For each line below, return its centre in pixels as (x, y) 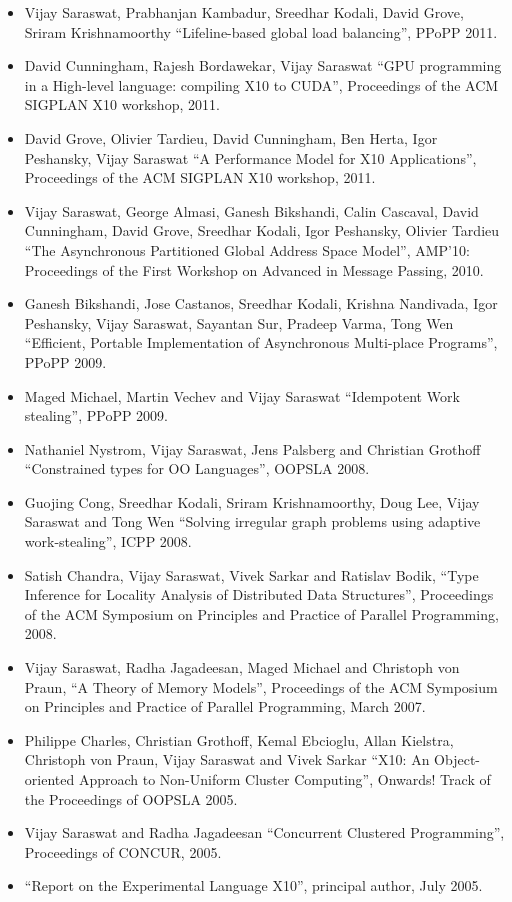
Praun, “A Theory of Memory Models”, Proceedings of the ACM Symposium (261, 686)
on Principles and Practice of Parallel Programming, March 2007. (225, 706)
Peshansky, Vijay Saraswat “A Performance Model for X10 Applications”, (250, 157)
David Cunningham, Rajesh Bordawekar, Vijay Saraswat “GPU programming (263, 65)
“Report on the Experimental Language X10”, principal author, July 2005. (253, 885)
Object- (457, 759)
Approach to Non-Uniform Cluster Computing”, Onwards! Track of (284, 779)
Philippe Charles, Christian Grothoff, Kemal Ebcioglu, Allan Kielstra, (239, 739)
